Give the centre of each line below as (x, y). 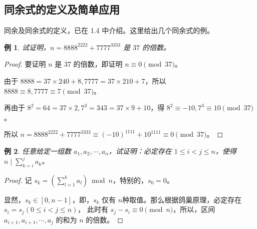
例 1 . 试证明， (27, 47)
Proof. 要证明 (25, 64)
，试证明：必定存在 (140, 151)
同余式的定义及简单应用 (62, 9)
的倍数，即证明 (98, 64)
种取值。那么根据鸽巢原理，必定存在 (182, 199)
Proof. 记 (18, 180)
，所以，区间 (194, 209)
